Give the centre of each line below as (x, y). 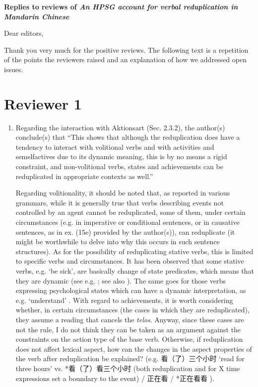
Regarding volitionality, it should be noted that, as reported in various (123, 193)
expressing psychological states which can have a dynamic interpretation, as (131, 290)
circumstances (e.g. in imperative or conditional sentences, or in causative (128, 222)
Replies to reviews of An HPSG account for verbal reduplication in (121, 6)
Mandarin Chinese (37, 16)
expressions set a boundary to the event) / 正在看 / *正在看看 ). (115, 378)
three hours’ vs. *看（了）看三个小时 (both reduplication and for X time (128, 368)
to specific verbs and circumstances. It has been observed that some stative (130, 261)
